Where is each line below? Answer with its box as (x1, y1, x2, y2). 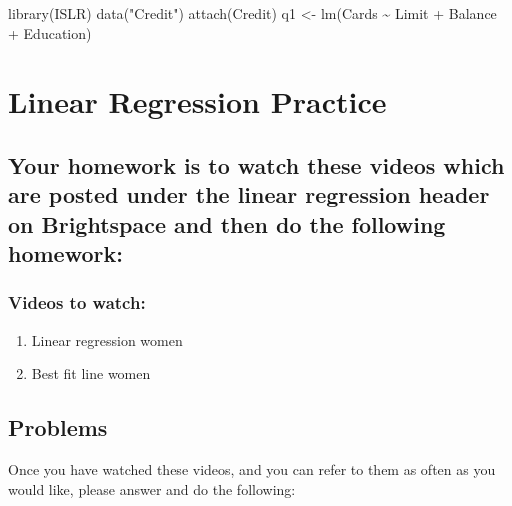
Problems (8, 412, 108, 443)
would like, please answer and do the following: (8, 478, 296, 499)
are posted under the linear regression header (8, 179, 490, 210)
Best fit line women (31, 363, 151, 384)
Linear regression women (31, 329, 183, 350)
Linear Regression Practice (8, 81, 387, 122)
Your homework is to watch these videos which (8, 149, 505, 180)
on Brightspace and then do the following (8, 208, 446, 239)
